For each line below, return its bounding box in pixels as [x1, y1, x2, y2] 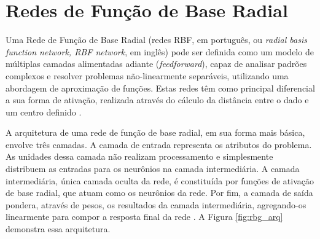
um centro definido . [6, 105, 82, 118]
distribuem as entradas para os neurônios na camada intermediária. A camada [6, 162, 300, 175]
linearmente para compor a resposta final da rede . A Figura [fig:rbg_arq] [6, 210, 283, 223]
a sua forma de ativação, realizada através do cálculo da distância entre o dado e [6, 93, 309, 106]
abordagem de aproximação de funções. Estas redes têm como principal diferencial [6, 81, 315, 94]
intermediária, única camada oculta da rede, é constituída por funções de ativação [6, 174, 314, 187]
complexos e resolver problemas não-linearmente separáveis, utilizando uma [6, 69, 289, 82]
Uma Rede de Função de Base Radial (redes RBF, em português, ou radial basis [6, 33, 307, 46]
